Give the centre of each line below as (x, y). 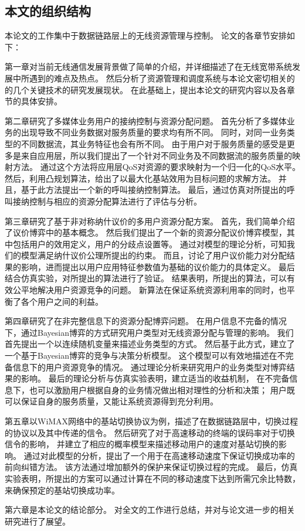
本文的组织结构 (48, 11)
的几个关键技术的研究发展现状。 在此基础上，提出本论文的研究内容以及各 (146, 89)
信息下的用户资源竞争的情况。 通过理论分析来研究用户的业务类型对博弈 (150, 367)
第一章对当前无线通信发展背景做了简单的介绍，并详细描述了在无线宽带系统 (148, 67)
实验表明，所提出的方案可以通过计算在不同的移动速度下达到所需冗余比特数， (152, 478)
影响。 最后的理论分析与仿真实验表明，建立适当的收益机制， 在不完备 (155, 378)
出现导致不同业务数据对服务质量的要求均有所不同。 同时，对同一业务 (154, 132)
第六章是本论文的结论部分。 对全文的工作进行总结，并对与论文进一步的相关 (150, 510)
